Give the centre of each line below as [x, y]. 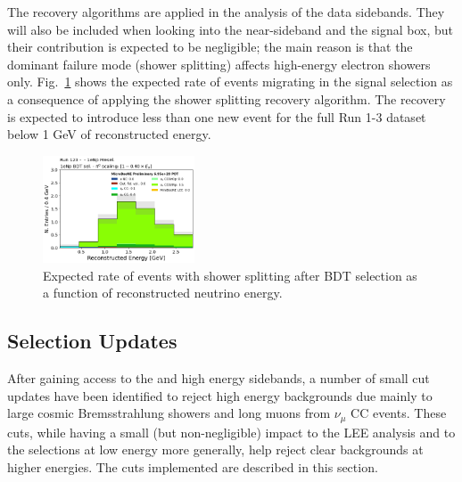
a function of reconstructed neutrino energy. [163, 293]
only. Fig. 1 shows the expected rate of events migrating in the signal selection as [230, 82]
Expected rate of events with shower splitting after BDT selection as [230, 275]
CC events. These [399, 413]
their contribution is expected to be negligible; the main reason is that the [210, 47]
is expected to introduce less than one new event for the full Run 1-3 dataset [217, 116]
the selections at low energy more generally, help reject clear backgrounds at [215, 449]
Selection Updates [92, 341]
